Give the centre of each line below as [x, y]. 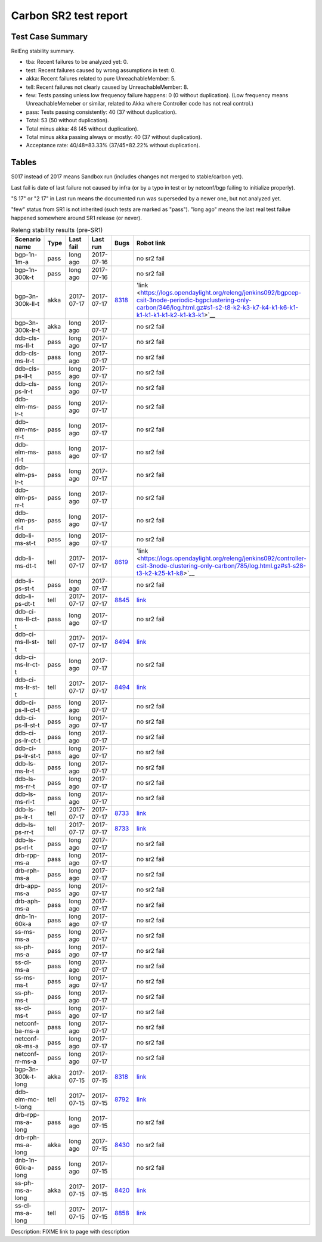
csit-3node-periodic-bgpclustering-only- [194, 300]
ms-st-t [25, 543]
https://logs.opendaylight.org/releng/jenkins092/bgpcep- [221, 292]
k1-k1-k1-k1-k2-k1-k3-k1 [170, 315]
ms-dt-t [26, 565]
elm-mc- [27, 1099]
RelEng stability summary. [43, 51]
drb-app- [28, 885]
